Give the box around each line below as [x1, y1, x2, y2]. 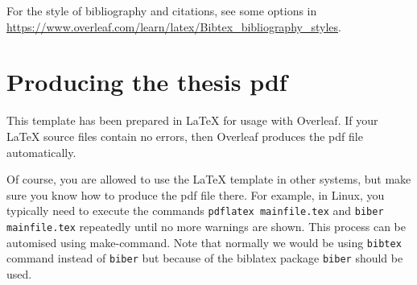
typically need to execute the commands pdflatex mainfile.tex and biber [6, 202, 384, 219]
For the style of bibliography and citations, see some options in [6, 2, 317, 19]
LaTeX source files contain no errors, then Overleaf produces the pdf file [6, 127, 363, 144]
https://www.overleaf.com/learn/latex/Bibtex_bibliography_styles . [6, 18, 341, 35]
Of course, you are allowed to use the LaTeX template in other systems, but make [6, 171, 411, 188]
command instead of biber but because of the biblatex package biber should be [6, 250, 403, 266]
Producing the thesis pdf [6, 65, 287, 98]
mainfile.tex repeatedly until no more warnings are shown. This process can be [6, 217, 406, 234]
